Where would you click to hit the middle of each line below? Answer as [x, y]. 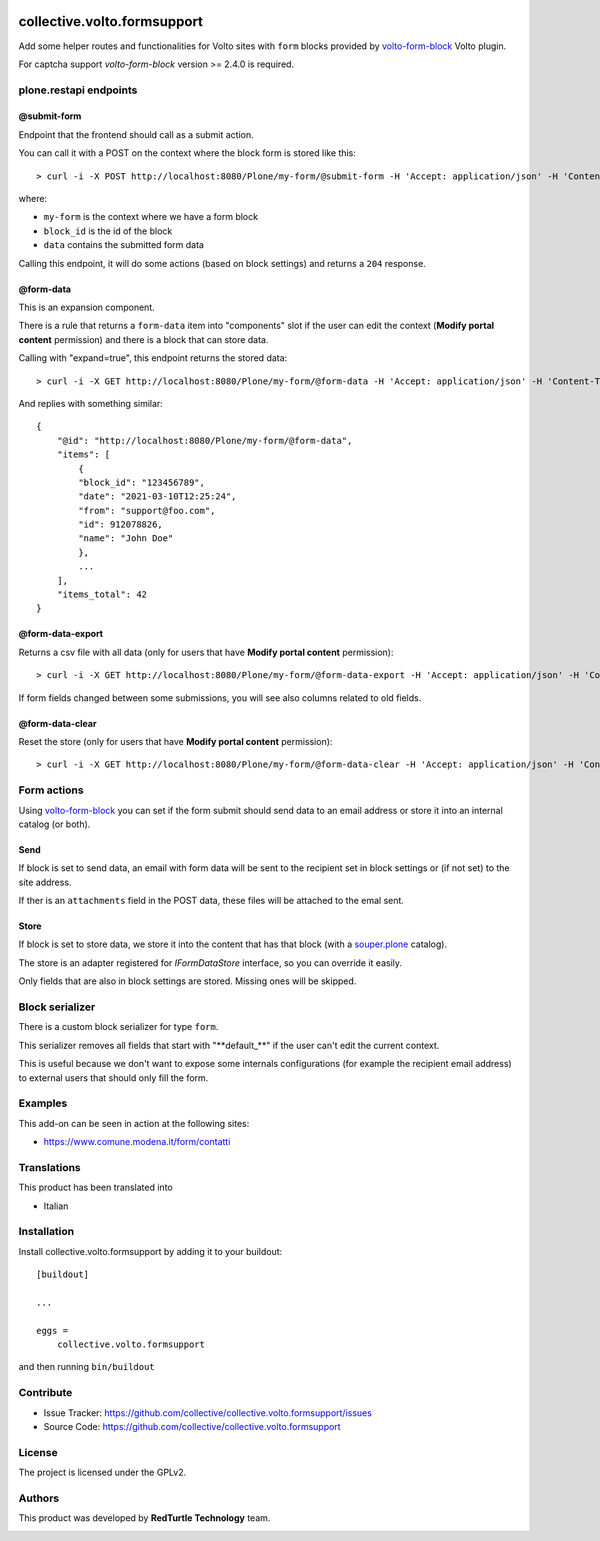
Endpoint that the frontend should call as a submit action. [136, 134]
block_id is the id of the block [108, 231]
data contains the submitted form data [124, 245]
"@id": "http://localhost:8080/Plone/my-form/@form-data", [204, 440]
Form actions [51, 790]
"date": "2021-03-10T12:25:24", [157, 496]
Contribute [45, 1393]
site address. [45, 882]
